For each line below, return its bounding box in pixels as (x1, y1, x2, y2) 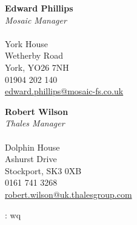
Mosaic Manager (5, 13, 67, 26)
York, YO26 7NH (5, 60, 69, 73)
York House (5, 37, 48, 50)
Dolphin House (5, 140, 60, 153)
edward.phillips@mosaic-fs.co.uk (5, 85, 124, 97)
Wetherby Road (5, 49, 63, 62)
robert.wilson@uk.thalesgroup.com (5, 187, 132, 200)
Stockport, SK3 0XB (5, 164, 82, 177)
